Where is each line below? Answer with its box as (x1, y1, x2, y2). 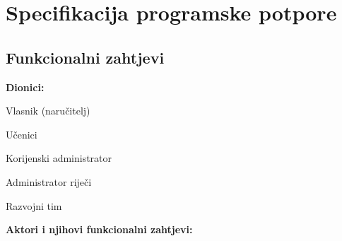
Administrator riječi (6, 174, 92, 189)
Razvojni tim (6, 198, 62, 213)
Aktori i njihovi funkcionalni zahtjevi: (6, 222, 193, 237)
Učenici (6, 127, 37, 141)
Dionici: (6, 79, 45, 94)
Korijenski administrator (6, 151, 112, 165)
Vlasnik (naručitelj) (6, 103, 90, 118)
